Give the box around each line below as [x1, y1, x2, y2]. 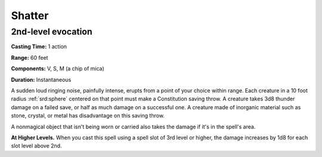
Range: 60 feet [11, 54, 48, 61]
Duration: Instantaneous [11, 76, 72, 83]
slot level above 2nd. [11, 142, 62, 149]
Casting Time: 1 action [11, 43, 67, 50]
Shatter [11, 9, 49, 22]
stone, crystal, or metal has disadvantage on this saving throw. [11, 112, 165, 119]
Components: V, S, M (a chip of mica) [11, 65, 104, 72]
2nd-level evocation [11, 26, 92, 37]
